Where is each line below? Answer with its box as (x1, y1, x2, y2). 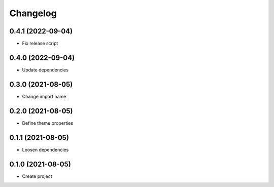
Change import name (22, 93, 66, 99)
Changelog (9, 8, 57, 19)
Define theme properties (22, 120, 74, 126)
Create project (22, 173, 53, 179)
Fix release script (22, 41, 58, 47)
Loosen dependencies (22, 146, 69, 153)
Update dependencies (22, 66, 68, 73)
